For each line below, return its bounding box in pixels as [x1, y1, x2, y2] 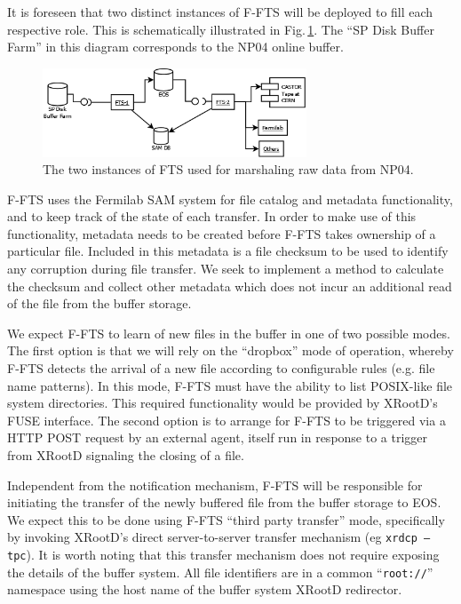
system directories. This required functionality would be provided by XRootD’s [7, 393, 438, 412]
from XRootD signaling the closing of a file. [7, 446, 244, 465]
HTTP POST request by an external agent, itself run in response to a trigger [7, 428, 428, 447]
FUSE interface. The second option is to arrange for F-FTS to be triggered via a [7, 410, 446, 429]
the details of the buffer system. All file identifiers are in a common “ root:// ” [7, 562, 433, 581]
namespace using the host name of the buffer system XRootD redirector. [7, 580, 402, 599]
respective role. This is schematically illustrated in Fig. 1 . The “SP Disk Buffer [7, 20, 434, 38]
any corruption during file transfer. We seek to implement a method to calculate [7, 259, 444, 278]
